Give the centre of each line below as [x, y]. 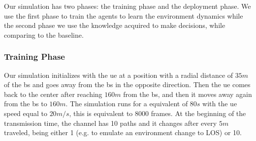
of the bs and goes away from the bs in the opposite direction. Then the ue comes [127, 84]
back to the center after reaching [53, 94]
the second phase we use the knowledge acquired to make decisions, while [115, 25]
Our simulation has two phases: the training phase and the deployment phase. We [128, 6]
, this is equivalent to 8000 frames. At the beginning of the [158, 113]
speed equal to [26, 113]
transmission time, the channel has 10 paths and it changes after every [111, 123]
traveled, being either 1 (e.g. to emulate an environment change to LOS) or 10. [123, 132]
